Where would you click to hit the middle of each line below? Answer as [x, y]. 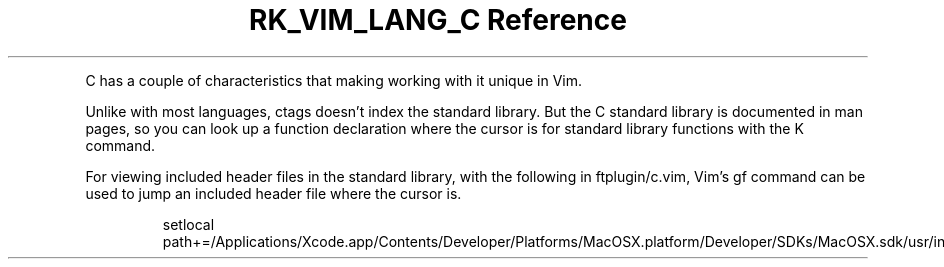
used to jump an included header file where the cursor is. [273, 193]
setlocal [188, 224]
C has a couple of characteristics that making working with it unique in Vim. [334, 80]
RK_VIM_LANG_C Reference [438, 20]
